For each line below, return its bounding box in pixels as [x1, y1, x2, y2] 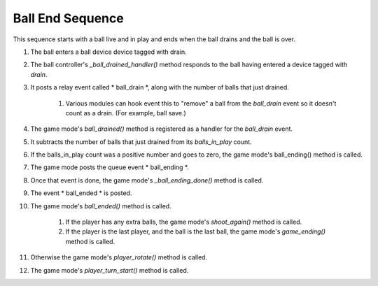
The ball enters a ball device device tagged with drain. [30, 48, 187, 56]
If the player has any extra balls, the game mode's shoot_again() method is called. [65, 217, 302, 227]
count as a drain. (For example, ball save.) [65, 108, 187, 117]
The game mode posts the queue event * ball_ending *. [30, 163, 189, 171]
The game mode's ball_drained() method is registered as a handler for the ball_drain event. [30, 124, 293, 133]
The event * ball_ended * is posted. [30, 189, 132, 197]
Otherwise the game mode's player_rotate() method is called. [30, 253, 208, 262]
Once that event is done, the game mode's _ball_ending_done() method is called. [30, 176, 264, 185]
